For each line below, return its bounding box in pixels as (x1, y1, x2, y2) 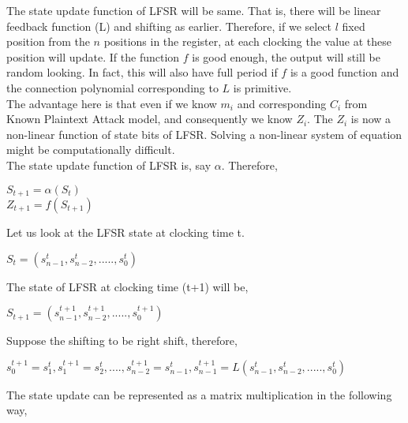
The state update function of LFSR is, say (6, 156, 211, 173)
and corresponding (237, 95, 327, 111)
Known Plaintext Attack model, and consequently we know (6, 110, 293, 127)
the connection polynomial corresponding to (6, 79, 219, 95)
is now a (350, 110, 391, 127)
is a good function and (290, 64, 399, 80)
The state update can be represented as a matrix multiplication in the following (6, 386, 392, 402)
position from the (6, 33, 90, 50)
